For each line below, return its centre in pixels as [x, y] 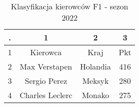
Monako [96, 95]
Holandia [96, 66]
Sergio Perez [46, 81]
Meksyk [96, 81]
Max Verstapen [46, 66]
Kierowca [46, 52]
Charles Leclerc [46, 95]
